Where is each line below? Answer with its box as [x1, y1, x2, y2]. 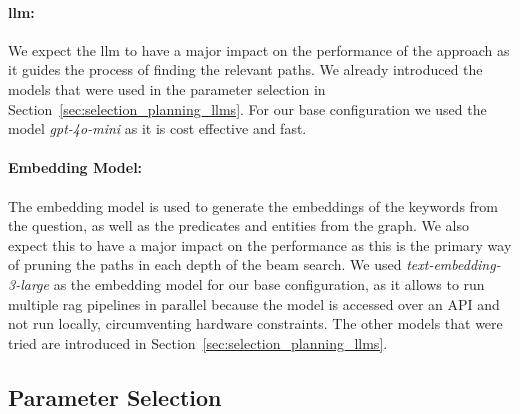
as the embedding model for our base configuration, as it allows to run [53, 273, 485, 294]
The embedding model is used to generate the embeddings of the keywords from [8, 195, 498, 216]
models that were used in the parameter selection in [8, 78, 326, 99]
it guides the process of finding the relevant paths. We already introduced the [8, 59, 483, 80]
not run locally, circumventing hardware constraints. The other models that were [8, 313, 503, 334]
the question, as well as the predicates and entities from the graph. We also [8, 215, 469, 236]
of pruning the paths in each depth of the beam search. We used [8, 254, 402, 275]
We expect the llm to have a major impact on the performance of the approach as [8, 39, 510, 60]
